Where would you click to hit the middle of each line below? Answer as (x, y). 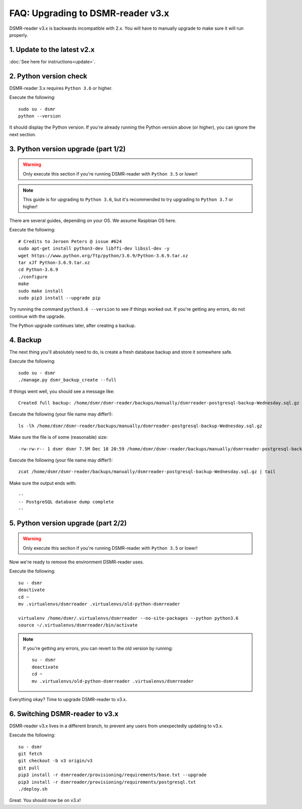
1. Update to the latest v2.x (52, 50)
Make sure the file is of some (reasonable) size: (58, 437)
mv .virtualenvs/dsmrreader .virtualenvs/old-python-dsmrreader (99, 604)
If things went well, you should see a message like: (62, 391)
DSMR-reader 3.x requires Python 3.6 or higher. (61, 88)
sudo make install (41, 291)
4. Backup (25, 340)
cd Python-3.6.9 (38, 270)
